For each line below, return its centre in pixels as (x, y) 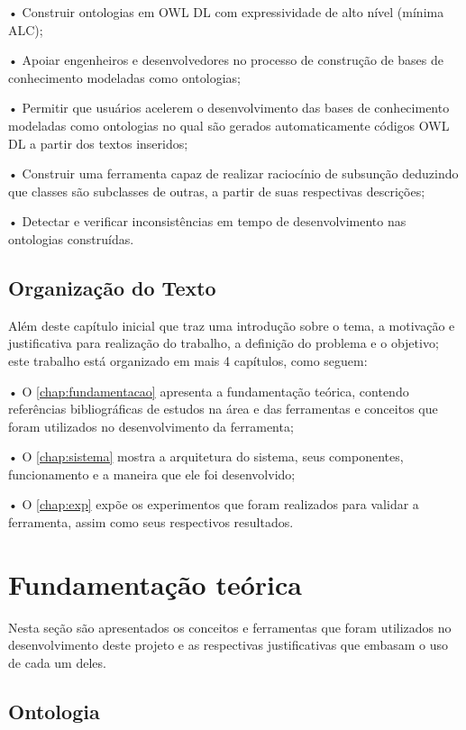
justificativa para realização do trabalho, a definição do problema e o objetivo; (224, 343)
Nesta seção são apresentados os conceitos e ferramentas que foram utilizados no (230, 627)
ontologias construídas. (71, 238)
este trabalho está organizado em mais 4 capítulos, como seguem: (188, 360)
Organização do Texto (112, 287)
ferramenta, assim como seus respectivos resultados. (151, 522)
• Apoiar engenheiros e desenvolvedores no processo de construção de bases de (226, 60)
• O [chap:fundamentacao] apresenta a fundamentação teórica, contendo (209, 391)
